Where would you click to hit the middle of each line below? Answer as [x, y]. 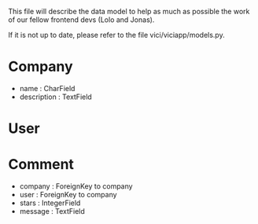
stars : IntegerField [50, 203]
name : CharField [47, 88]
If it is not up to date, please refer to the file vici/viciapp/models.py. [117, 35]
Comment [41, 165]
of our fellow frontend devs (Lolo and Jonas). [81, 20]
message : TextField [52, 211]
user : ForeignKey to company [68, 195]
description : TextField [55, 97]
